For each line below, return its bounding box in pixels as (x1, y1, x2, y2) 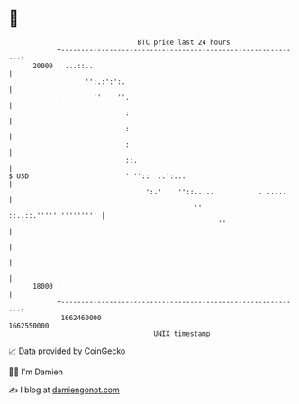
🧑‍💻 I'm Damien (8, 366, 64, 377)
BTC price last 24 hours (137, 38, 231, 47)
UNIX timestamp (153, 328, 211, 338)
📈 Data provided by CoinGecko (8, 346, 126, 356)
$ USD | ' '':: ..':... (8, 171, 186, 181)
